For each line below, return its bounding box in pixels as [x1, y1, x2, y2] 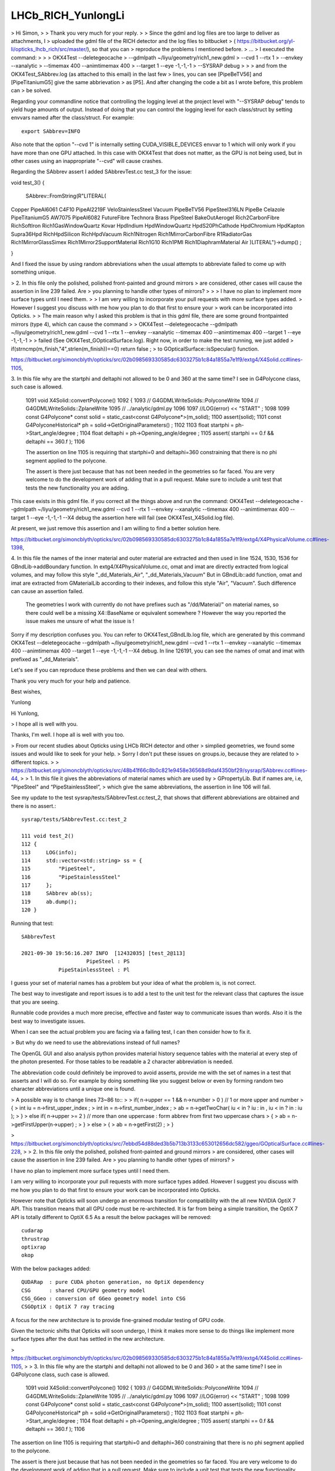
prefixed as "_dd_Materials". [11, 655, 79, 663]
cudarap [21, 1227, 43, 1234]
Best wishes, [11, 688, 42, 695]
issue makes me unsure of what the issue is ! [25, 618, 135, 625]
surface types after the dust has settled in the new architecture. [11, 1336, 165, 1343]
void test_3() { [11, 179, 45, 186]
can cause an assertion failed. [11, 587, 84, 594]
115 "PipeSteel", [21, 866, 96, 872]
